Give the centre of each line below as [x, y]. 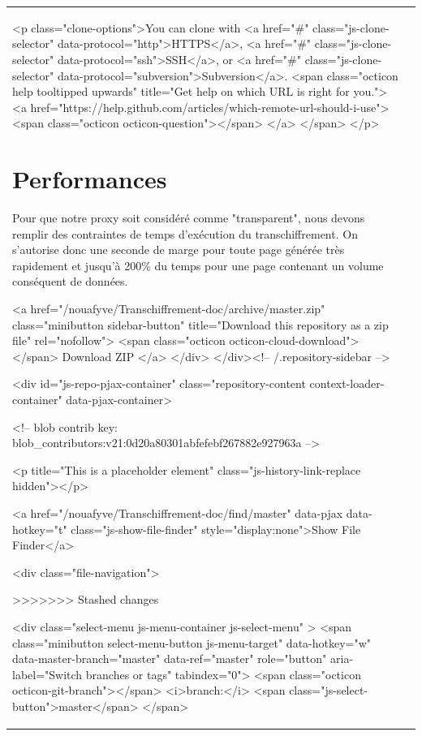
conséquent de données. [70, 281]
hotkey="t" [40, 529]
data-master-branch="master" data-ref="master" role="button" [170, 659]
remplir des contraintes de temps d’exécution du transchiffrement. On [185, 233]
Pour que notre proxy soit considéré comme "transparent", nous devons [189, 218]
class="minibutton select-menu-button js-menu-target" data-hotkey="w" [192, 642]
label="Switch [47, 674]
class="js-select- [329, 690]
